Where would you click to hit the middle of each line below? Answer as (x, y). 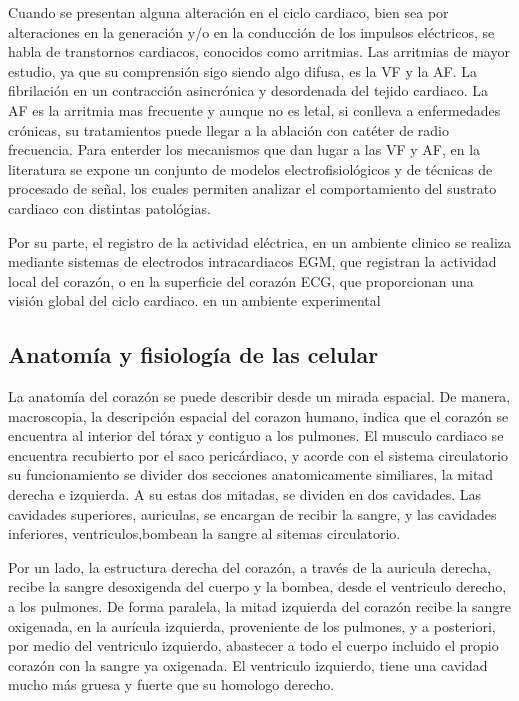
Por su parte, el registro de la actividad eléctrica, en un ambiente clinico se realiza (260, 241)
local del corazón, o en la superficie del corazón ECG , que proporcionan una (241, 280)
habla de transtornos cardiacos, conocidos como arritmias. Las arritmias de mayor (259, 51)
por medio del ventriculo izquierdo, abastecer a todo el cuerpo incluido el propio (253, 645)
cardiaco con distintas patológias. (109, 207)
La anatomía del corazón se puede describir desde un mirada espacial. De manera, (259, 396)
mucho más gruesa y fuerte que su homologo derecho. (171, 684)
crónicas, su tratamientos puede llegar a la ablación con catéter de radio (229, 129)
